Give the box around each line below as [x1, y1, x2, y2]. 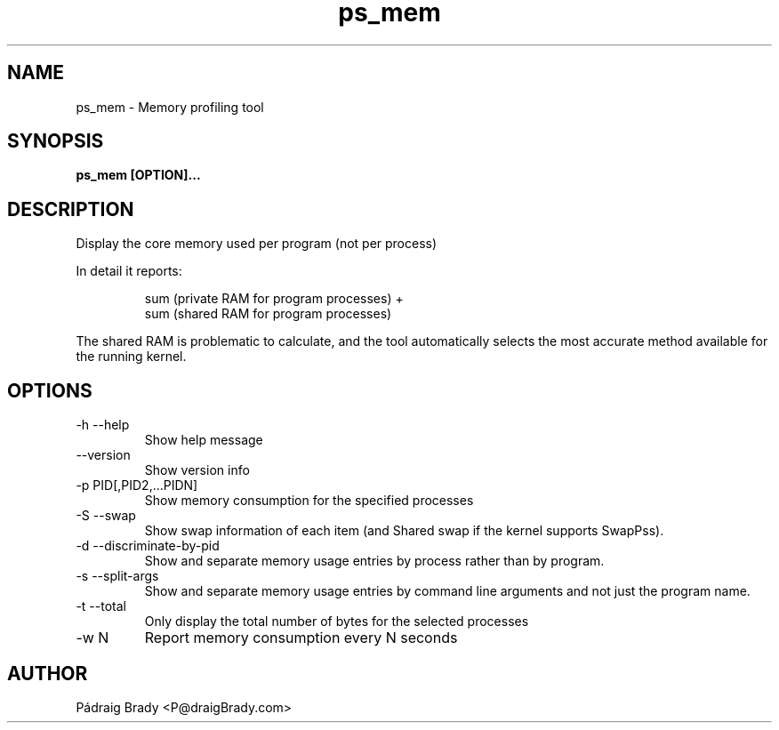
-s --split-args [76, 568, 159, 584]
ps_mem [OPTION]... [76, 167, 201, 183]
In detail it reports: [76, 263, 182, 279]
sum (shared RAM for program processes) [144, 306, 392, 322]
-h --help [76, 417, 130, 433]
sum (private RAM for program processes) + [144, 291, 404, 307]
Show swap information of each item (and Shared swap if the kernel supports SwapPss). [144, 523, 664, 539]
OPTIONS [7, 379, 92, 402]
